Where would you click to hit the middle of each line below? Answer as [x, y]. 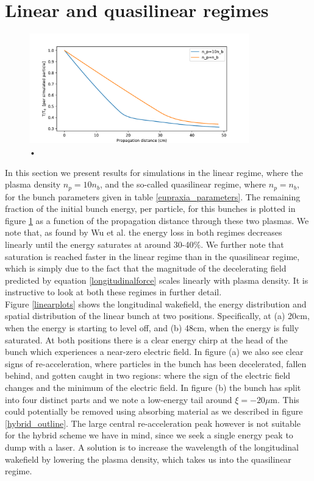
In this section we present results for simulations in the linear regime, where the [154, 172]
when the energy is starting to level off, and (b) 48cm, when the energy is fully [152, 328]
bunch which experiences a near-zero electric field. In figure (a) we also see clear [154, 352]
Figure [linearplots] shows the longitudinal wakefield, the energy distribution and [156, 304]
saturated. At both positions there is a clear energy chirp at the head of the [146, 339]
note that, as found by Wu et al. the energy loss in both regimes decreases [144, 232]
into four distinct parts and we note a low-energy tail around [119, 399]
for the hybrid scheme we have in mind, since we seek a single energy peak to [149, 435]
